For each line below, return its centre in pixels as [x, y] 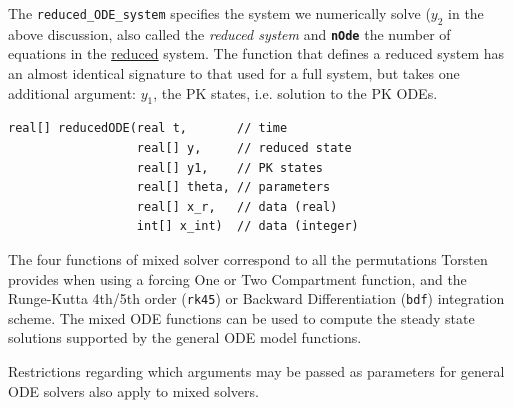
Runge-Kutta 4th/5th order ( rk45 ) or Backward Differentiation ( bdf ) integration [256, 298]
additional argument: [72, 92]
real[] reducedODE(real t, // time [148, 128]
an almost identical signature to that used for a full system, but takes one [234, 73]
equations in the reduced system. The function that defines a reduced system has [256, 53]
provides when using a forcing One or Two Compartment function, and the [237, 278]
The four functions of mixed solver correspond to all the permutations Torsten [248, 259]
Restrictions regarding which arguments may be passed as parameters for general [256, 371]
